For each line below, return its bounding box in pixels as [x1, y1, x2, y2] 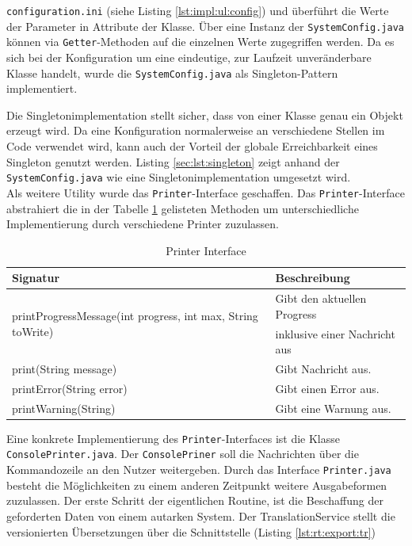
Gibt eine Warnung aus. [275, 399, 391, 416]
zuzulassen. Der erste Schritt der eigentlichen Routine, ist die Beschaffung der [6, 492, 383, 509]
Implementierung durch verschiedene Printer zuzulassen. [6, 216, 280, 232]
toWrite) [12, 323, 54, 339]
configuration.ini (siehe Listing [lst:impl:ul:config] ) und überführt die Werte [6, 2, 389, 18]
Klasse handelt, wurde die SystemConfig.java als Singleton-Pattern [6, 64, 338, 81]
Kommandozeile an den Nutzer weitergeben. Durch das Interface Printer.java [6, 461, 391, 478]
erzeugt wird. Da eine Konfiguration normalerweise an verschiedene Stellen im [6, 122, 385, 139]
